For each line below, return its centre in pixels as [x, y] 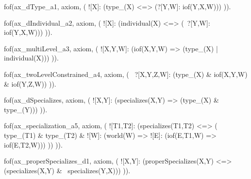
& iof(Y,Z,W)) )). [30, 83]
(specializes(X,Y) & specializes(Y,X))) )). [67, 170]
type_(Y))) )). [26, 109]
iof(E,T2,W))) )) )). [33, 144]
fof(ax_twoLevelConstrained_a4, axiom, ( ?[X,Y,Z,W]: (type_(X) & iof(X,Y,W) [126, 74]
